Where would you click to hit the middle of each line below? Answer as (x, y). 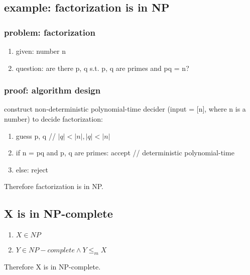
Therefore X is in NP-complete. (52, 266)
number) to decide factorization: (53, 119)
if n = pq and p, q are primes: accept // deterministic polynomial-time (125, 153)
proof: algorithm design (52, 90)
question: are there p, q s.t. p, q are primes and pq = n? (102, 68)
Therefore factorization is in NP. (54, 186)
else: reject (32, 169)
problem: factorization (50, 32)
